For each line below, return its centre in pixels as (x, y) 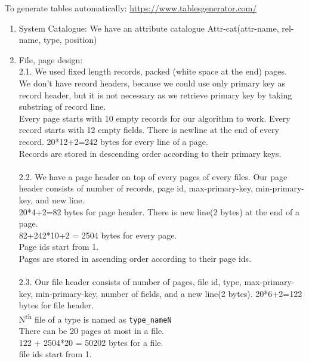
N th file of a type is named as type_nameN (95, 318)
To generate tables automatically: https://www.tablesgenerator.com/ (131, 8)
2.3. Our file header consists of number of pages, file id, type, (130, 282)
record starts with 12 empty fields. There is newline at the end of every (149, 130)
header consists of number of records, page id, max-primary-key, (136, 188)
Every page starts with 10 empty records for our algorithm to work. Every (154, 118)
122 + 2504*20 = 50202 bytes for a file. (91, 342)
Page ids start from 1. (59, 247)
